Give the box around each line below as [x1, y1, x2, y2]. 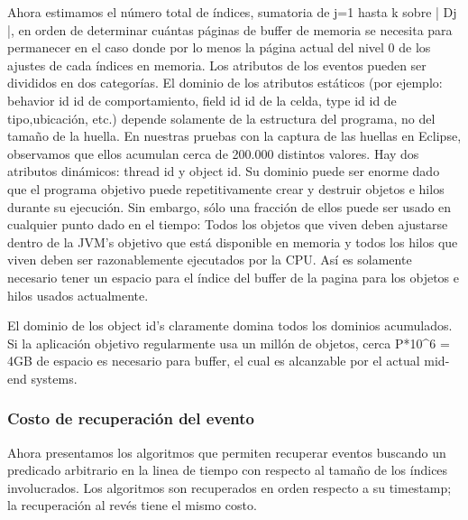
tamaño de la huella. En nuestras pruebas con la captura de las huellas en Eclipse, [7, 126, 462, 145]
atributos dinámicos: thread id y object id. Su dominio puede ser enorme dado [7, 162, 440, 181]
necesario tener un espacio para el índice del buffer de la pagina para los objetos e [7, 267, 459, 286]
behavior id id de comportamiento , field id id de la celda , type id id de [7, 90, 397, 109]
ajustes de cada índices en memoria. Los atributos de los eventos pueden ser [7, 55, 427, 74]
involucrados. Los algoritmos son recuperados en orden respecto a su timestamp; [7, 478, 452, 497]
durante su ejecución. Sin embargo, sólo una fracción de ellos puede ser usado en [7, 197, 452, 216]
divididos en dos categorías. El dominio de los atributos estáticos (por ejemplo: [7, 73, 443, 92]
